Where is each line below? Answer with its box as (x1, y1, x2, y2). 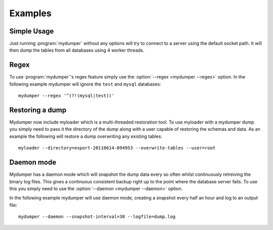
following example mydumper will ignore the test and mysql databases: (9, 81, 161, 87)
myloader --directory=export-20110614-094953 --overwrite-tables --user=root (18, 145, 216, 151)
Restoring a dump (9, 105, 67, 114)
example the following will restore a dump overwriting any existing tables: (9, 133, 163, 139)
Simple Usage (9, 27, 54, 35)
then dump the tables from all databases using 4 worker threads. (9, 47, 145, 53)
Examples (9, 8, 52, 19)
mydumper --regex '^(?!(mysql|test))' (18, 93, 115, 99)
